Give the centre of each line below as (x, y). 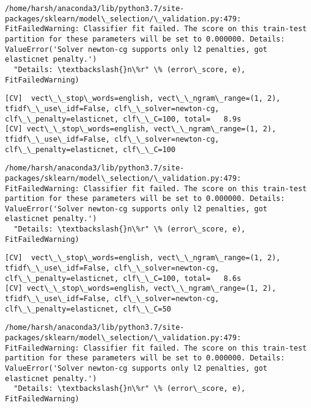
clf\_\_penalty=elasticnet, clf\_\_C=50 (88, 309)
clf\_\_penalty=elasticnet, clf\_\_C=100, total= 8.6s (123, 278)
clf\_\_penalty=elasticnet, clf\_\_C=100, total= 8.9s (123, 119)
